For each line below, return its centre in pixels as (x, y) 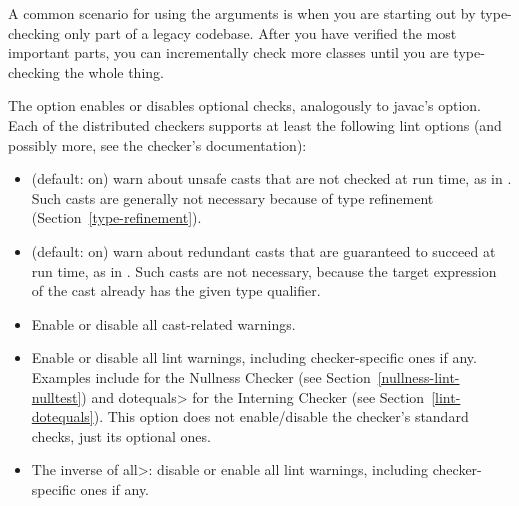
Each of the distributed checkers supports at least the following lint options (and (255, 124)
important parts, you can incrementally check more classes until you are (228, 52)
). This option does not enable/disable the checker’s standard (281, 416)
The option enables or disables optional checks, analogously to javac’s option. (245, 105)
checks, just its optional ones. (121, 435)
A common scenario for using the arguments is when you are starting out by (242, 13)
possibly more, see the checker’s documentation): (157, 144)
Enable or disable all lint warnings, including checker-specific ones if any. (254, 357)
